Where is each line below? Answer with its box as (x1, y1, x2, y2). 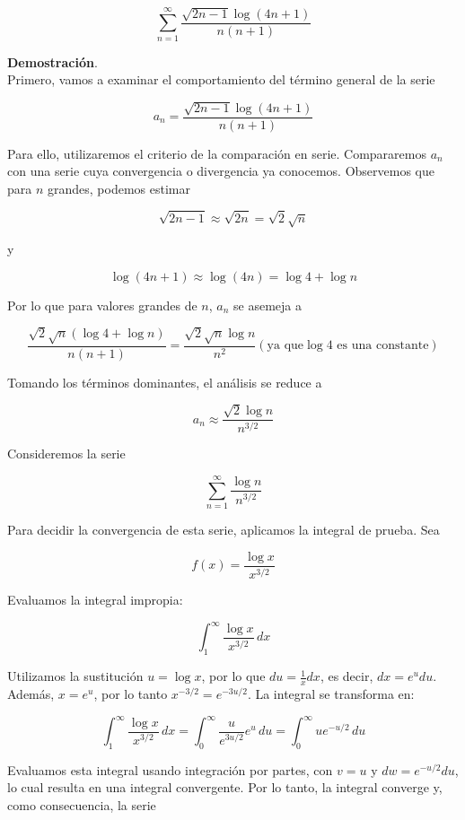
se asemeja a (233, 295, 302, 314)
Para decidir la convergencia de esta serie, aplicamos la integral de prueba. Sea (7, 520, 440, 539)
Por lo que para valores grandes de (7, 295, 197, 314)
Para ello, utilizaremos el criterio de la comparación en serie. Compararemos (7, 144, 426, 162)
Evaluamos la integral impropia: (7, 590, 183, 609)
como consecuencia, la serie (7, 796, 156, 814)
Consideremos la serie (7, 444, 126, 463)
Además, (7, 684, 55, 702)
